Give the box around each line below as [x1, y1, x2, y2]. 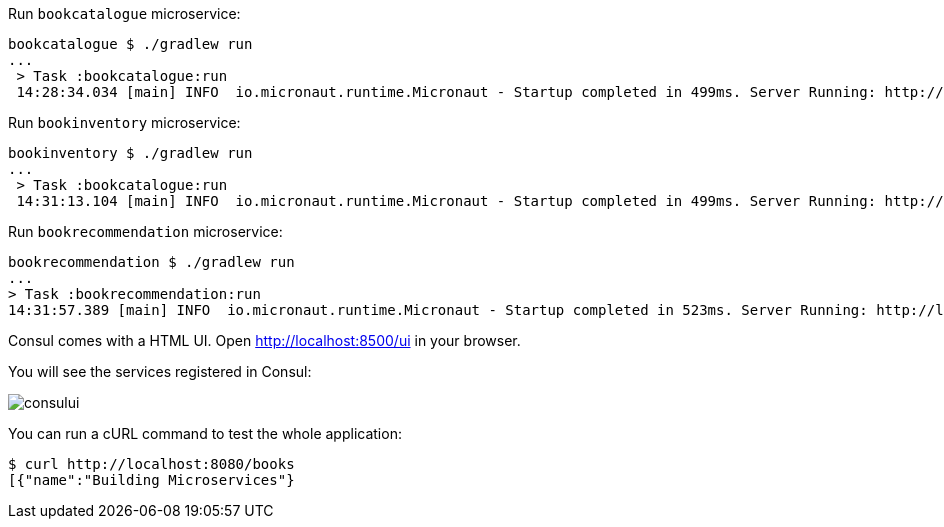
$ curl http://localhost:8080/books [8, 456, 295, 472]
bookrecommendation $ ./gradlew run [8, 254, 295, 270]
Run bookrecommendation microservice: [8, 223, 283, 240]
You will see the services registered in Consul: [8, 363, 312, 380]
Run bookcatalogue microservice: [8, 5, 241, 22]
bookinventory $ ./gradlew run [8, 145, 253, 161]
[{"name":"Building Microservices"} [8, 472, 295, 488]
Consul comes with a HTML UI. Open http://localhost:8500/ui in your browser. [8, 332, 521, 349]
